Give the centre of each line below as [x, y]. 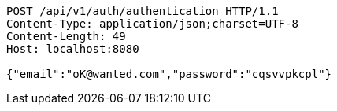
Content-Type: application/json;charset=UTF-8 [152, 24]
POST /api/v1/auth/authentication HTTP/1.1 [143, 11]
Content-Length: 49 [66, 36]
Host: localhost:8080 [73, 49]
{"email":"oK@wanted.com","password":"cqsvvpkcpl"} [169, 74]
